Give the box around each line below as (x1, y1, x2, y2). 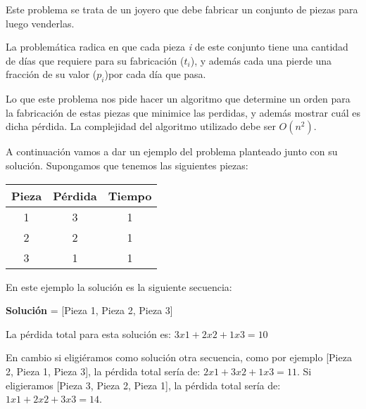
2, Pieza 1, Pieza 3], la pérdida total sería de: (6, 363, 201, 378)
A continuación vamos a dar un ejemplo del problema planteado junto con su (6, 144, 338, 159)
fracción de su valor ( (6, 67, 97, 82)
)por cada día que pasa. (104, 67, 206, 82)
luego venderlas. (6, 15, 75, 30)
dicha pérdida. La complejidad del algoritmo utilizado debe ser (6, 119, 276, 134)
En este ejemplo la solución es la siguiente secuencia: (6, 279, 232, 294)
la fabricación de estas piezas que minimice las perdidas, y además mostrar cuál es (6, 105, 360, 119)
